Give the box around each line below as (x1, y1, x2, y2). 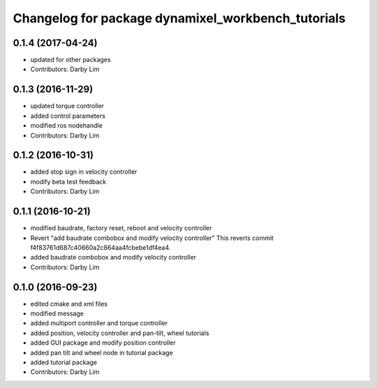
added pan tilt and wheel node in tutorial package (30, 348, 174, 357)
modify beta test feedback (30, 177, 107, 186)
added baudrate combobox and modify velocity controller (30, 253, 197, 262)
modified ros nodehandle (30, 121, 103, 130)
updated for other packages (30, 56, 111, 64)
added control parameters (30, 112, 106, 120)
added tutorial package (30, 358, 98, 366)
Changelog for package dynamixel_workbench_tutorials (13, 10, 346, 26)
